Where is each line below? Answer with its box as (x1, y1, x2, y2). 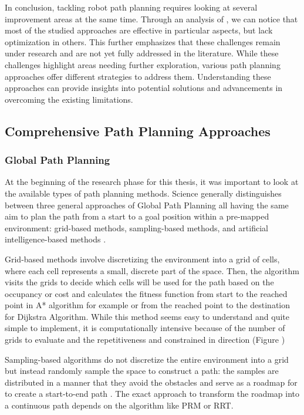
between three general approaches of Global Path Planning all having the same (5, 198, 289, 211)
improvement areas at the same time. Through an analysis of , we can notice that (5, 12, 298, 25)
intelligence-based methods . (5, 233, 106, 245)
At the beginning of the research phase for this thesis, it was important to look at (5, 176, 299, 188)
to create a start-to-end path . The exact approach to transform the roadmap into (5, 387, 300, 400)
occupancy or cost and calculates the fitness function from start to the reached (5, 287, 288, 299)
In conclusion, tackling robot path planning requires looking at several (5, 1, 258, 13)
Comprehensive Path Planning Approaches (5, 122, 271, 140)
